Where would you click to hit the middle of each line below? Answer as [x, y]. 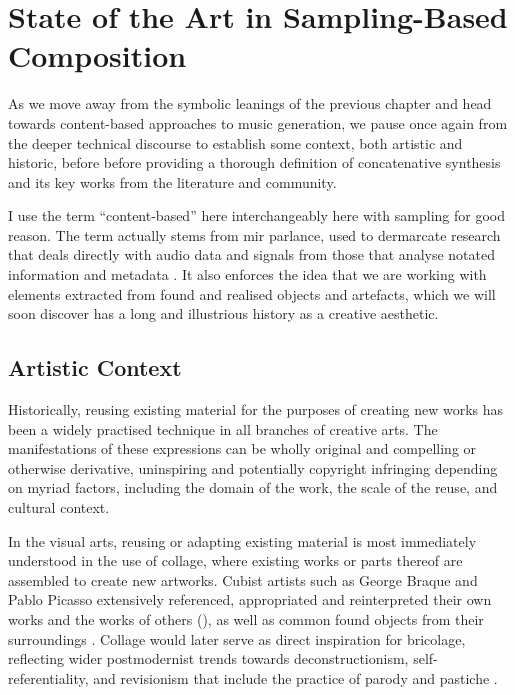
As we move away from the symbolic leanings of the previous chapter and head [250, 103]
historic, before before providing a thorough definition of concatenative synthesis [254, 162]
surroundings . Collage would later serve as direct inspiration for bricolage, [237, 638]
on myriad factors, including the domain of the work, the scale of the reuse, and [253, 487]
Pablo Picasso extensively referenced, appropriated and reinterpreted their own [250, 599]
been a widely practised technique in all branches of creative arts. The [223, 428]
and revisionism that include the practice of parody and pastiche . [295, 677]
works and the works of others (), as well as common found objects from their [246, 618]
